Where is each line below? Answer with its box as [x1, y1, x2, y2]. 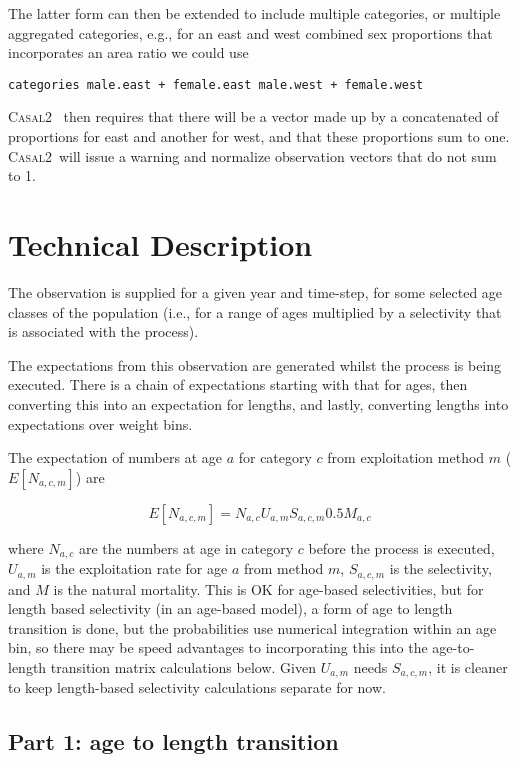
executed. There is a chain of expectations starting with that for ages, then [8, 374, 468, 395]
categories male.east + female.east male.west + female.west [8, 77, 424, 92]
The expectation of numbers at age [8, 447, 222, 468]
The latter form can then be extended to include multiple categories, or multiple [8, 3, 501, 23]
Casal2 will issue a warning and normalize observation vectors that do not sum [8, 145, 497, 166]
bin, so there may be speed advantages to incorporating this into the [8, 637, 428, 658]
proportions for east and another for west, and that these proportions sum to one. [8, 126, 510, 147]
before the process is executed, [308, 537, 495, 558]
